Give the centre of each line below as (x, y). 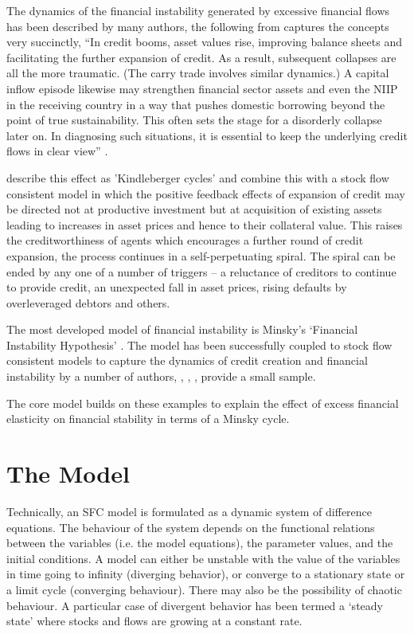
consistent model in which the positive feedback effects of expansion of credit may (206, 193)
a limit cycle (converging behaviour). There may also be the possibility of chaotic (204, 589)
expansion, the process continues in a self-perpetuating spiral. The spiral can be (201, 255)
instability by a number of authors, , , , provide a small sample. (161, 376)
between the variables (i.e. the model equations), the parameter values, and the (200, 543)
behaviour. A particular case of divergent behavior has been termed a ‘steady (195, 605)
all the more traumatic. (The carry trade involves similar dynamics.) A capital (198, 73)
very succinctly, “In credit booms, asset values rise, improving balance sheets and (204, 42)
